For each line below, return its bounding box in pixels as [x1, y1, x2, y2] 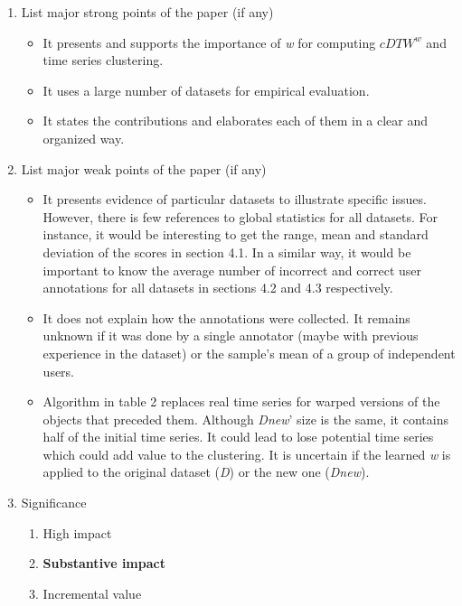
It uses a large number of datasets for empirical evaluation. [42, 80, 370, 99]
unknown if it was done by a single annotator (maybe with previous [42, 326, 419, 345]
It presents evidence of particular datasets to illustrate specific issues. [42, 190, 427, 209]
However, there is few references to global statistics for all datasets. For [42, 207, 438, 226]
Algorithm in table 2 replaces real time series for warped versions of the [42, 392, 440, 411]
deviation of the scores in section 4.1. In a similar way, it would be [42, 242, 411, 261]
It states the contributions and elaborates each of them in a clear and [42, 111, 429, 130]
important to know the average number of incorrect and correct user [42, 260, 422, 279]
